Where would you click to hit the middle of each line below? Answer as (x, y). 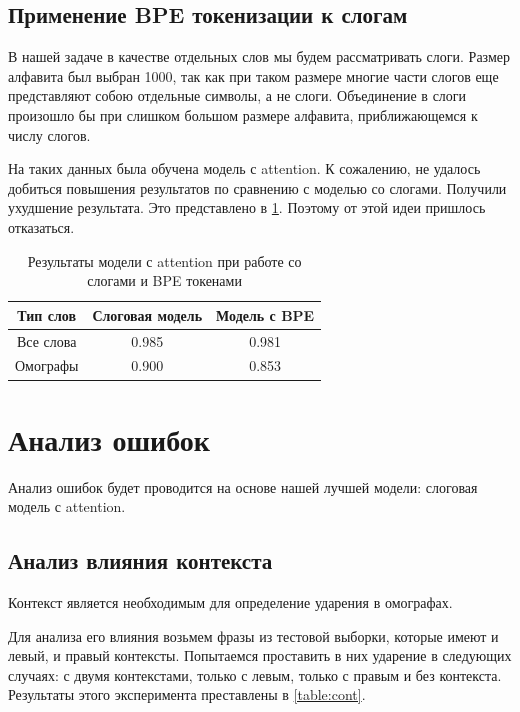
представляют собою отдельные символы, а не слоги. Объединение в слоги (237, 95)
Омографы (47, 365)
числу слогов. (49, 134)
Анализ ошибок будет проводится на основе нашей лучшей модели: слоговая (243, 486)
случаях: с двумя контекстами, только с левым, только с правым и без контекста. (255, 674)
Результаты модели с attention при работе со (164, 260)
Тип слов (47, 314)
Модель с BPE (265, 314)
